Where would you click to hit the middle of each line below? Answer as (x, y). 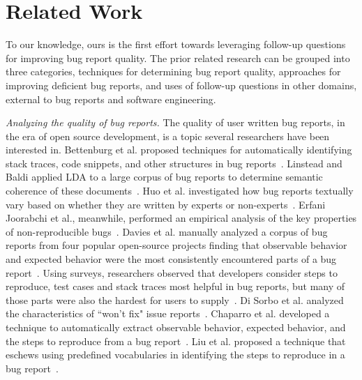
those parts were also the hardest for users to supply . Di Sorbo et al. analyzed (175, 299)
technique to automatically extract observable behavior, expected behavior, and (176, 327)
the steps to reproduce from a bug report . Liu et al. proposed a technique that (176, 341)
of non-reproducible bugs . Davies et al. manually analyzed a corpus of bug (167, 231)
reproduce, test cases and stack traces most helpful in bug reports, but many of (175, 286)
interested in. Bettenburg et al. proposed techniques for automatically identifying (179, 150)
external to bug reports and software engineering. (111, 99)
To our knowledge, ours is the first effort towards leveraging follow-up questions (176, 44)
